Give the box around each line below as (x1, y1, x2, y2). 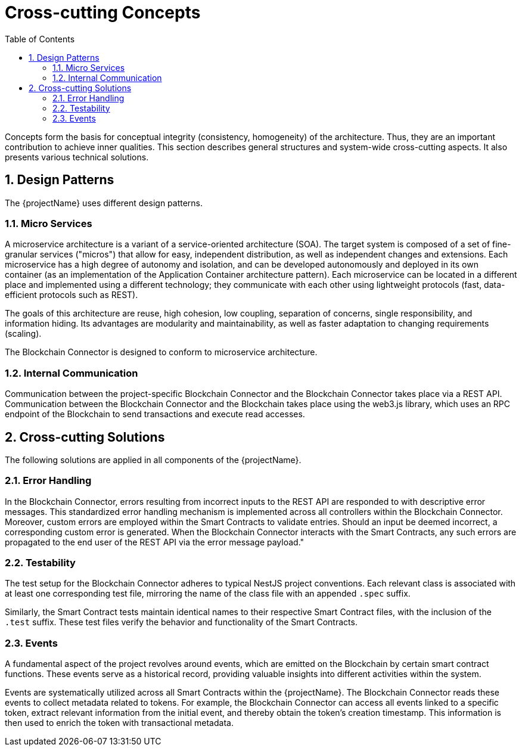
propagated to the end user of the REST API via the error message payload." (5, 536, 304, 547)
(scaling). (5, 328, 42, 339)
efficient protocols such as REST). (5, 290, 138, 300)
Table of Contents (5, 33, 75, 44)
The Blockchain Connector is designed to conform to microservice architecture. (5, 347, 318, 358)
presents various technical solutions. (5, 151, 149, 162)
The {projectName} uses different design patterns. (5, 197, 203, 208)
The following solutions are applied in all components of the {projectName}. (5, 454, 302, 465)
